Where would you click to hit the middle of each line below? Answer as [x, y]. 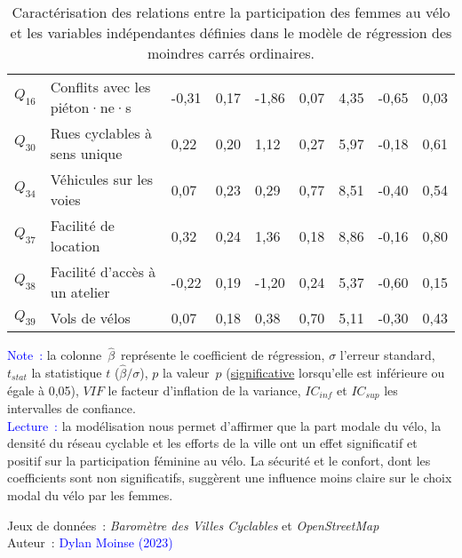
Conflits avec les [100, 87]
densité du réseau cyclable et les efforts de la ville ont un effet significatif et [212, 443]
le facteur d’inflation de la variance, [204, 390]
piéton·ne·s [91, 107]
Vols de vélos [90, 318]
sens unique [86, 153]
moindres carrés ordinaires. [231, 53]
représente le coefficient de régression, [223, 355]
